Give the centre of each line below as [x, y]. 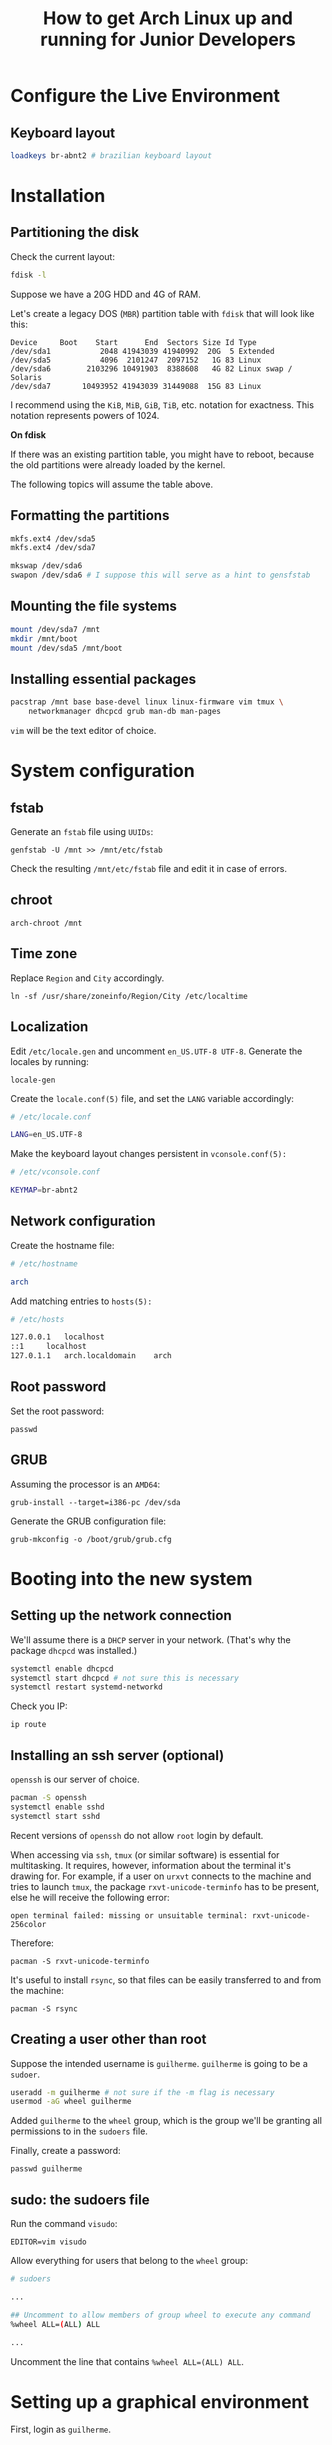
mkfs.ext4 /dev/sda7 [53, 548]
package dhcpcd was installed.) [74, 1650]
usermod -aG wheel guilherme [71, 2102]
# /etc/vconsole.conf [55, 1172]
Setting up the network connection [121, 1615]
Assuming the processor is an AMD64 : [85, 1484]
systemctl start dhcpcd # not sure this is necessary [125, 1678]
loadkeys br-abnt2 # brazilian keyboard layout [111, 156]
